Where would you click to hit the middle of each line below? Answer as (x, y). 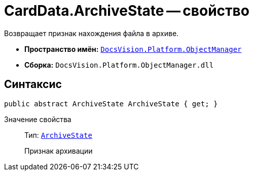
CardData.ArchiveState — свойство (127, 11)
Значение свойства (38, 119)
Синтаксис (33, 84)
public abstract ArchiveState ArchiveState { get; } (111, 104)
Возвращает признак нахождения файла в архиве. (92, 33)
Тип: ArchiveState (58, 135)
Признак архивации (59, 151)
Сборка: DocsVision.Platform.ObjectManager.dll (119, 65)
